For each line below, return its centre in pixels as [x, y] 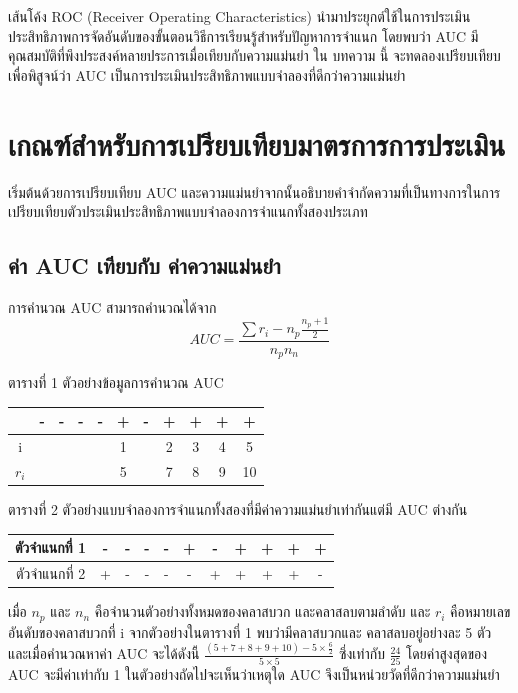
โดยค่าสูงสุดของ [447, 653]
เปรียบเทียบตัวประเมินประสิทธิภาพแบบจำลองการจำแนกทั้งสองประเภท [188, 211]
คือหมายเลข [480, 611]
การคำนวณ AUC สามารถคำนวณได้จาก [112, 306]
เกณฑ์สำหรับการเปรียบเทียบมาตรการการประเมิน [257, 143]
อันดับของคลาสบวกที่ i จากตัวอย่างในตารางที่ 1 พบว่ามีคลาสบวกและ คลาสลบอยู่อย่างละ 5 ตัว [250, 631]
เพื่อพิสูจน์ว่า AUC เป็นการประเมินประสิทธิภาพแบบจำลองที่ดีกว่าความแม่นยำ [207, 74]
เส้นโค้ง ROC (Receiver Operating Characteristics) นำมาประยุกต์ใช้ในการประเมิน [239, 16]
